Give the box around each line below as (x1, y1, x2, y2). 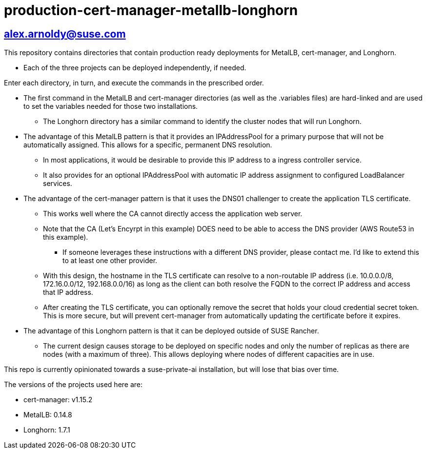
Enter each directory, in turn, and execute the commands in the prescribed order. (4, 79, 264, 87)
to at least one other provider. (62, 256, 158, 265)
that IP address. (43, 288, 93, 297)
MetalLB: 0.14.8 (23, 411, 72, 419)
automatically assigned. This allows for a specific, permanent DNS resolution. (23, 141, 272, 149)
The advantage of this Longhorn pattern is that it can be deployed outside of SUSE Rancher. (23, 327, 319, 335)
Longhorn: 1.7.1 (23, 426, 70, 434)
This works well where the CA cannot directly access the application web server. (43, 209, 303, 218)
